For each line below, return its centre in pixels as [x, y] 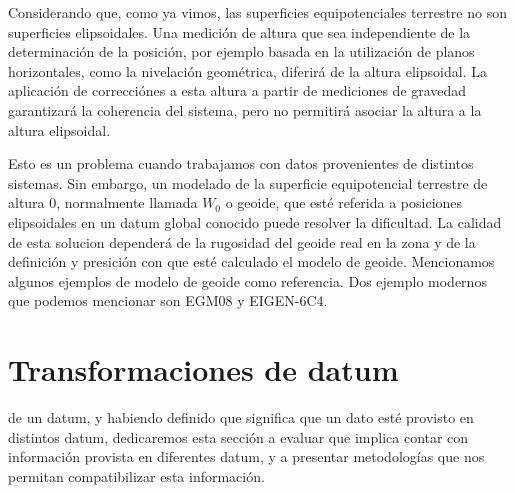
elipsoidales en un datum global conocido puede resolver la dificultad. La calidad [255, 221]
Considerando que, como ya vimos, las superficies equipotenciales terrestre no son [257, 12]
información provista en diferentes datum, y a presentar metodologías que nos [246, 456]
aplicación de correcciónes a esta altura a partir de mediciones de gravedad [237, 90]
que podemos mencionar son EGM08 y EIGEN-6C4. [168, 300]
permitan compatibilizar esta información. [136, 475]
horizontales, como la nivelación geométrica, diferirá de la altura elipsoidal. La [247, 70]
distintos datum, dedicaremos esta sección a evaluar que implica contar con [238, 436]
